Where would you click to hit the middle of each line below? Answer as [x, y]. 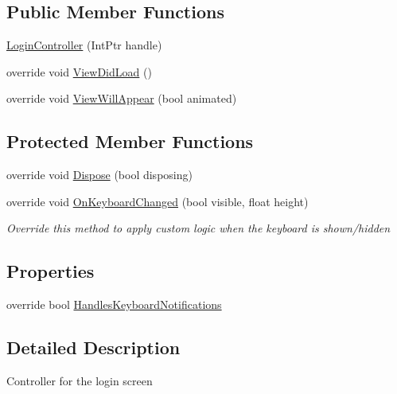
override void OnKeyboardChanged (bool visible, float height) [158, 201]
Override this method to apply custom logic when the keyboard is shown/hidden [198, 228]
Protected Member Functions [130, 141]
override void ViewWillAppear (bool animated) [122, 98]
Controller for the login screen [80, 380]
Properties [51, 271]
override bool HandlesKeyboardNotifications [114, 304]
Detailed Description [93, 347]
